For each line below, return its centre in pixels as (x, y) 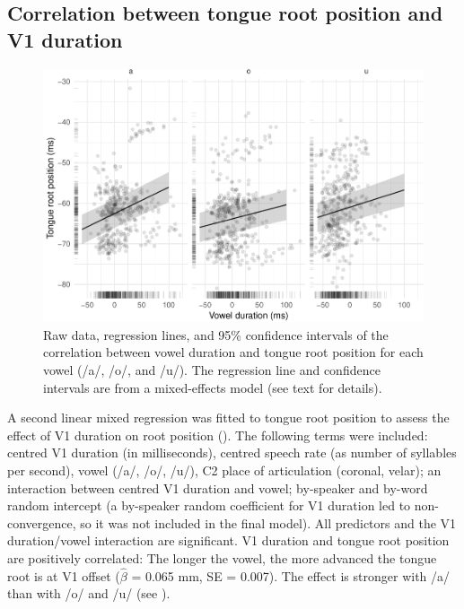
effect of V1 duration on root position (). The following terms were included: (218, 435)
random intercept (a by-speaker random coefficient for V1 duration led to (209, 505)
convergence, (42, 522)
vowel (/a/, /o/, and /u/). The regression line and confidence (212, 370)
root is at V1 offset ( (64, 575)
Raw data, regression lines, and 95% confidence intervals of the (216, 334)
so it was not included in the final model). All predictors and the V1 (268, 522)
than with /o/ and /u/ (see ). (89, 593)
